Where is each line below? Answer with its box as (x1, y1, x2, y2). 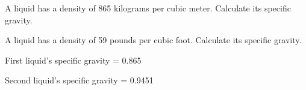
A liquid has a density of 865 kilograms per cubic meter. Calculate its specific (5, 2, 291, 14)
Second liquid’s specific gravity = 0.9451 (5, 74, 154, 86)
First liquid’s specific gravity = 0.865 (5, 53, 142, 66)
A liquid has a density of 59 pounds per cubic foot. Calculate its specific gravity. (5, 34, 302, 46)
